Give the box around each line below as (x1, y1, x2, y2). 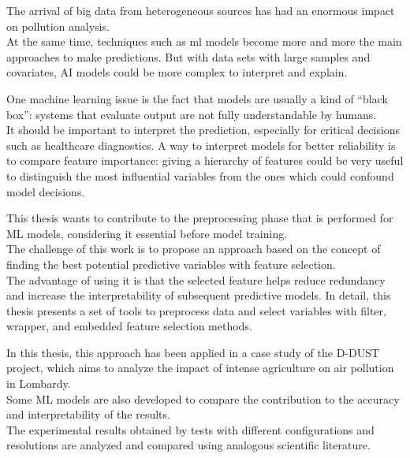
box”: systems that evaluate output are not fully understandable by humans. (6, 106, 377, 122)
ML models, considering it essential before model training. (6, 225, 288, 241)
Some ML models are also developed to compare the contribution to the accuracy (6, 390, 400, 407)
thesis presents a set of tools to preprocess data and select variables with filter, (6, 302, 386, 318)
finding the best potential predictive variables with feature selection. (6, 255, 336, 272)
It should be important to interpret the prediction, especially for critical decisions (6, 121, 401, 138)
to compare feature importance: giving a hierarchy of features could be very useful (6, 152, 404, 169)
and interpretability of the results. (6, 406, 170, 423)
